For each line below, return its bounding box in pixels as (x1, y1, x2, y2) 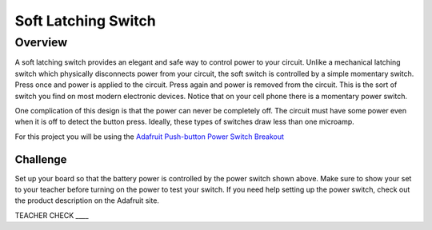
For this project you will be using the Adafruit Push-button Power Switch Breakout (14, 132, 284, 141)
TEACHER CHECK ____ (14, 210, 89, 220)
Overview (14, 35, 68, 50)
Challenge (14, 153, 67, 166)
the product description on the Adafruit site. (14, 196, 160, 205)
